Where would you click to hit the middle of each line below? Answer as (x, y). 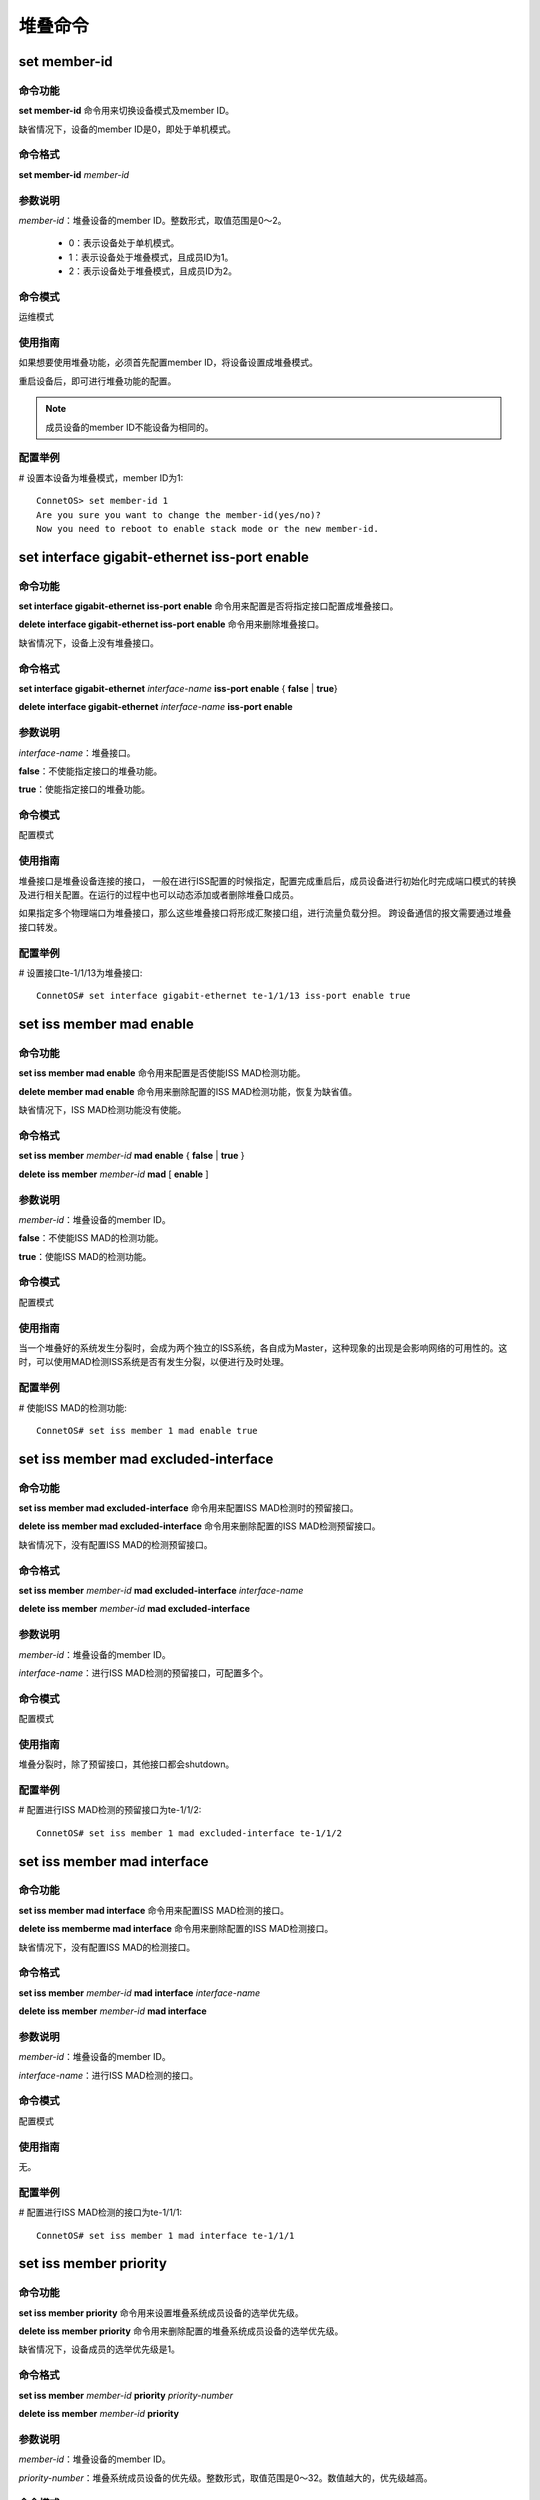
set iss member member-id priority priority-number (126, 2395)
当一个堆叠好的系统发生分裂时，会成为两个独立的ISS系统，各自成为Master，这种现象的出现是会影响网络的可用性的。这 (263, 1347)
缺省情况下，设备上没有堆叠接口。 (88, 642)
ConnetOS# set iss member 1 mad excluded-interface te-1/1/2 (189, 1833)
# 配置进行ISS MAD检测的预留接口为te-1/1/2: (110, 1810)
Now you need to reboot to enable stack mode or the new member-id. (207, 528)
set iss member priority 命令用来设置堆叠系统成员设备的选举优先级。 (161, 2312)
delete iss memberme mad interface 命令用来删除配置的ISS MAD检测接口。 (176, 1929)
